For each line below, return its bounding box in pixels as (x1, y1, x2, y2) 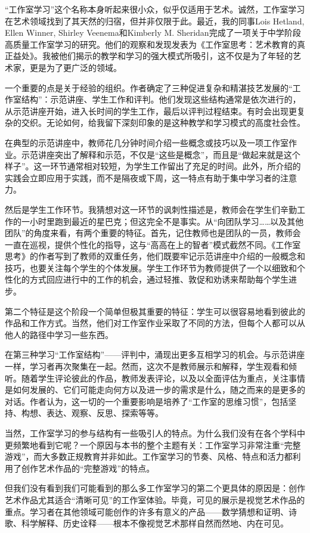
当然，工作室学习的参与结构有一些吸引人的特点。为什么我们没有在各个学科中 (5, 427, 305, 439)
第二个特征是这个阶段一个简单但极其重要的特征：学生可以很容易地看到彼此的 (5, 305, 305, 317)
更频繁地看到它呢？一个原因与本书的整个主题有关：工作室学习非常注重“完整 (5, 438, 301, 451)
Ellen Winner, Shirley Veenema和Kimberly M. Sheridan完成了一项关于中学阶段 (5, 26, 301, 39)
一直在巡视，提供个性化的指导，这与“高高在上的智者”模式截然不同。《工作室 (5, 238, 301, 250)
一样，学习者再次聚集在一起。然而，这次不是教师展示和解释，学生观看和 (5, 360, 289, 373)
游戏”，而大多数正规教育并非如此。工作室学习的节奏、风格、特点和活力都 (5, 450, 293, 463)
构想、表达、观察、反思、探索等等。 (21, 407, 163, 419)
